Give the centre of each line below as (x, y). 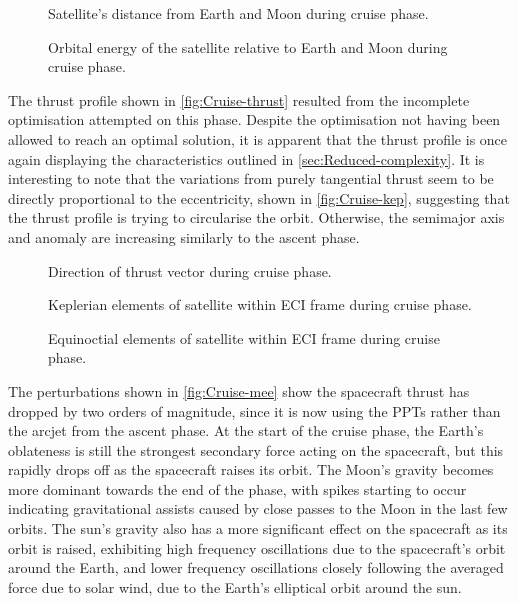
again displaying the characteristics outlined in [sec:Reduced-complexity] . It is (246, 158)
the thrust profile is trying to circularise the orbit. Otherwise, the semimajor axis (256, 217)
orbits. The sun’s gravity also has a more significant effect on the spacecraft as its (258, 528)
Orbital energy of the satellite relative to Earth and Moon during (248, 46)
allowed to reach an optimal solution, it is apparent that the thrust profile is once (258, 138)
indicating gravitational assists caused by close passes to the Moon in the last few (258, 508)
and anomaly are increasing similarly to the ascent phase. (184, 236)
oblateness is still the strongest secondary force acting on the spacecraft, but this (256, 449)
